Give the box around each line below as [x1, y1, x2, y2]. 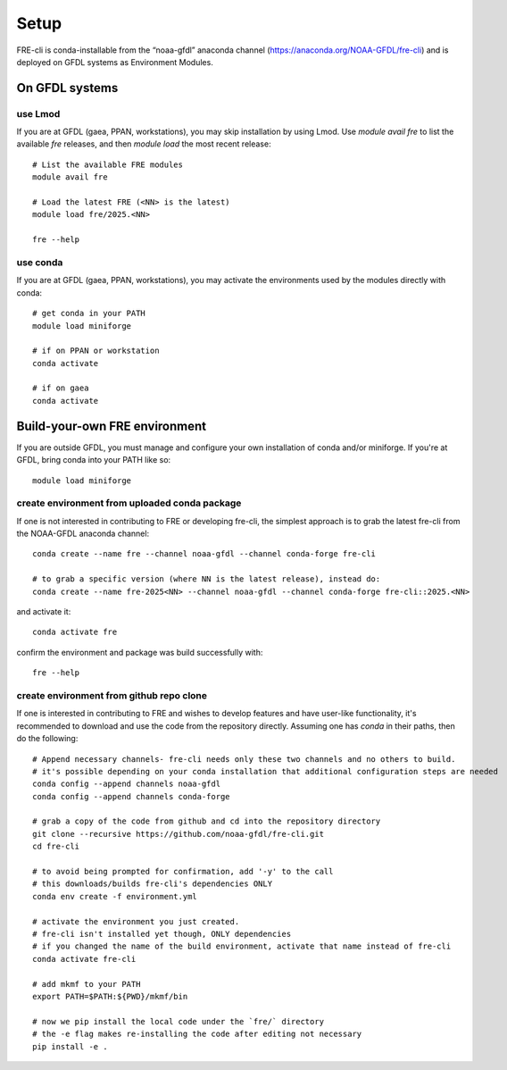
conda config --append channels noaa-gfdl [32, 779, 221, 790]
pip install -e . [32, 1041, 108, 1051]
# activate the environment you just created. [32, 916, 240, 926]
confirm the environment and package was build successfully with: [16, 647, 263, 657]
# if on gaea [32, 383, 89, 393]
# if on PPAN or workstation [32, 346, 160, 356]
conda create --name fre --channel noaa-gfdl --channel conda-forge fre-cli [32, 549, 377, 559]
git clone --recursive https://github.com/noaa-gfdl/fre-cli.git [32, 829, 325, 839]
